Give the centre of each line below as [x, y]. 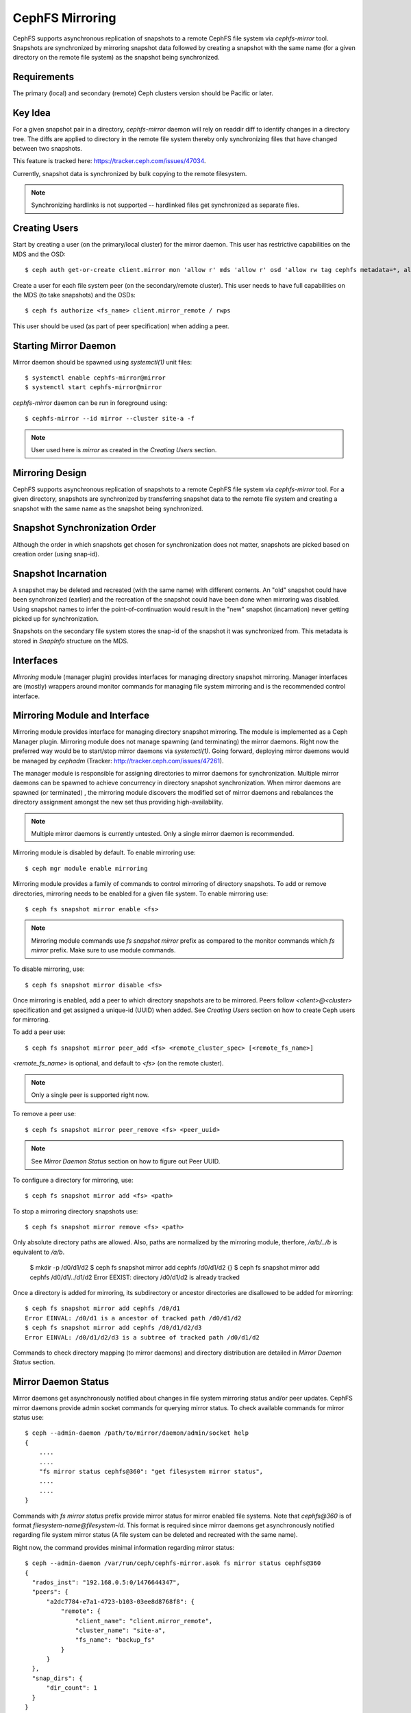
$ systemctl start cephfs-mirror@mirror [94, 387]
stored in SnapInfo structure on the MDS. [71, 641]
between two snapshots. [47, 148]
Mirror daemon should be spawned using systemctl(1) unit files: [102, 362]
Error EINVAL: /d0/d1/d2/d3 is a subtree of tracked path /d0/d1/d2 [142, 1337]
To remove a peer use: [45, 1114]
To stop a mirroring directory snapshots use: [75, 1211]
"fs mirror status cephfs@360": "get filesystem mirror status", [151, 1472]
